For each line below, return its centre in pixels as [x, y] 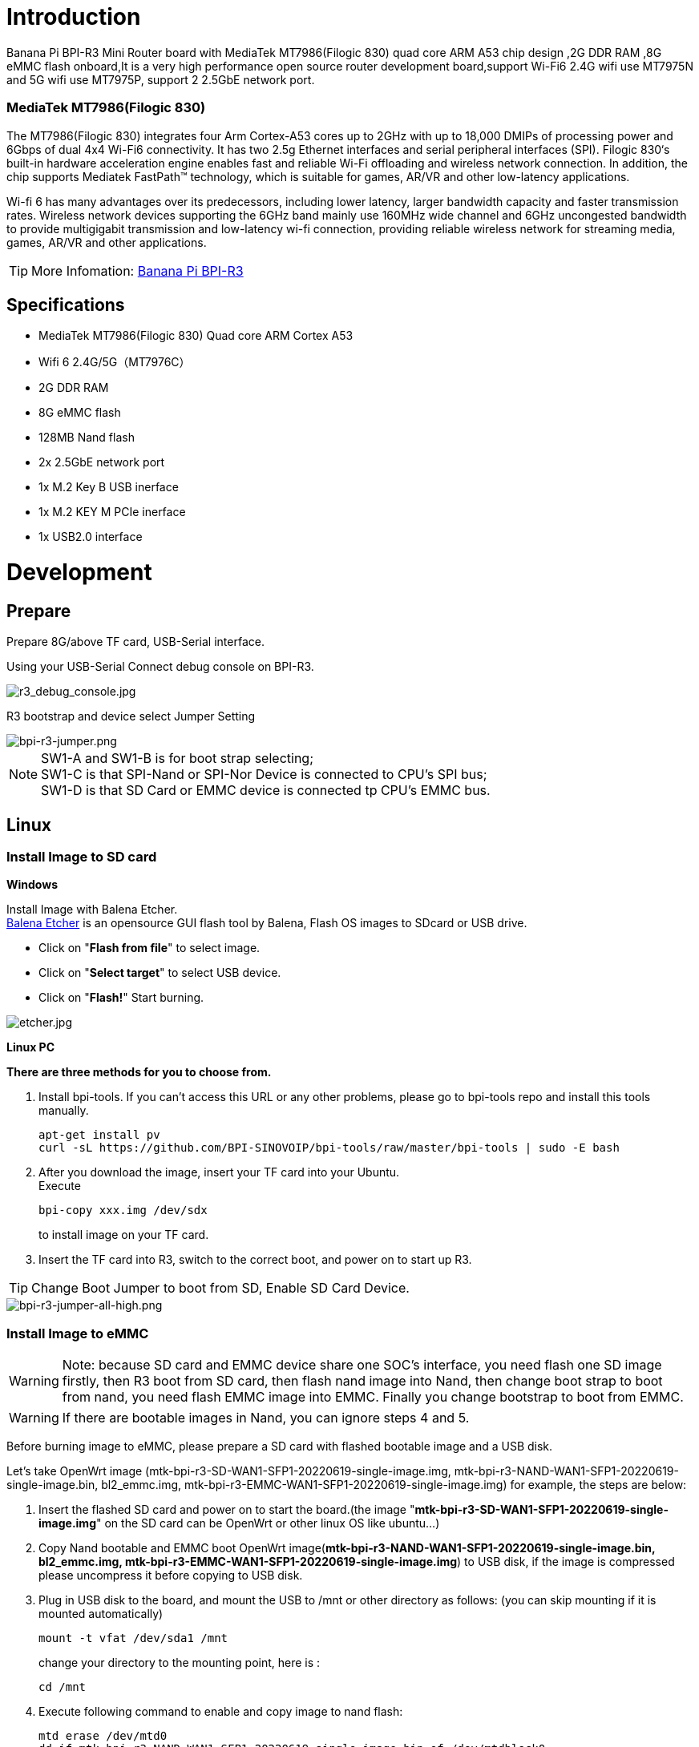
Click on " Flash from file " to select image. [149, 948]
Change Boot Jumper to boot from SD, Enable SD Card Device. [220, 1288]
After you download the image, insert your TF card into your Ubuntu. [219, 1172]
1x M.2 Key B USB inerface [109, 487]
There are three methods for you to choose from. [139, 1072]
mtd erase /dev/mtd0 [103, 1736]
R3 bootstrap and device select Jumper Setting [131, 716]
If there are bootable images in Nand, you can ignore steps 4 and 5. [266, 1418]
